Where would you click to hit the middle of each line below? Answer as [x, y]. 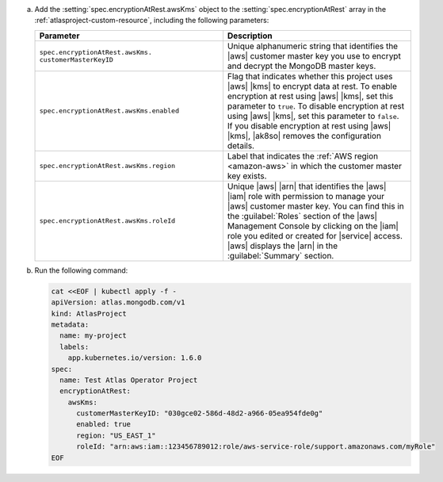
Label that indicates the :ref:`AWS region [303, 156]
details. [241, 145]
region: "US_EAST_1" [116, 435]
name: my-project [93, 336]
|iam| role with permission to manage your [306, 196]
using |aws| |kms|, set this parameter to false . [313, 116]
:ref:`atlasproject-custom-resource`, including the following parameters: [152, 21]
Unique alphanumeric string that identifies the [313, 46]
